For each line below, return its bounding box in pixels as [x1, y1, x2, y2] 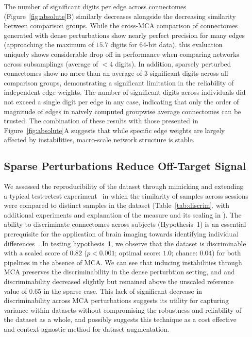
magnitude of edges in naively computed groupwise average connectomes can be [4, 106, 241, 116]
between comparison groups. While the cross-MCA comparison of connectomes [4, 20, 238, 31]
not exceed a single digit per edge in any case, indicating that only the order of [4, 96, 239, 106]
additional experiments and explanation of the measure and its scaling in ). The [4, 209, 242, 219]
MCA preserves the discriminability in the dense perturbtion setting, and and [4, 267, 235, 277]
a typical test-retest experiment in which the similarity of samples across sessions [4, 190, 248, 201]
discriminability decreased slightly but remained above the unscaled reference [4, 276, 234, 286]
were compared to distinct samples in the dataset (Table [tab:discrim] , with [4, 200, 230, 210]
